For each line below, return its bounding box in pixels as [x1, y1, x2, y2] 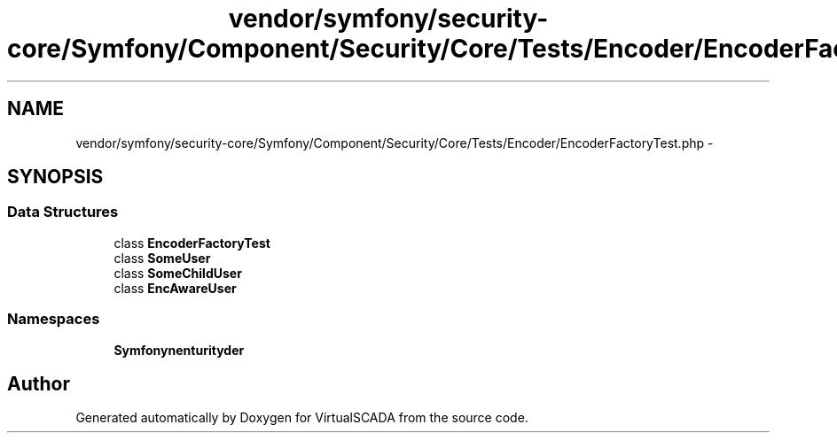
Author [7, 372, 70, 395]
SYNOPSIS [7, 166, 104, 189]
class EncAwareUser [113, 280, 237, 296]
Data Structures [7, 203, 119, 221]
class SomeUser [113, 250, 211, 266]
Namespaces [7, 310, 100, 328]
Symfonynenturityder [113, 342, 245, 358]
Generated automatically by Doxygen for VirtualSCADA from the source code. [75, 410, 528, 426]
